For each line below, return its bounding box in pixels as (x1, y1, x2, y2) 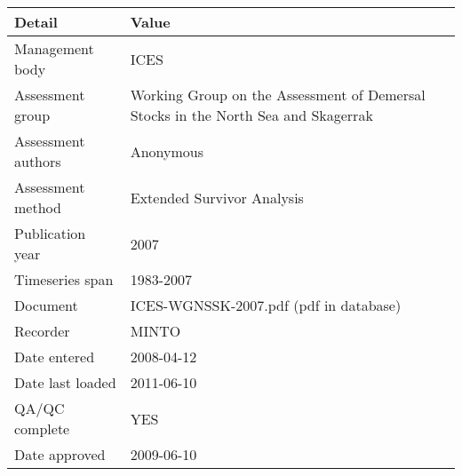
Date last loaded (14, 372, 116, 393)
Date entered (14, 346, 95, 367)
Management (14, 38, 94, 59)
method (14, 197, 61, 218)
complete (14, 418, 70, 439)
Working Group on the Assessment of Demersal (130, 84, 426, 105)
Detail (14, 12, 58, 32)
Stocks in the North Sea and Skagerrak (130, 105, 373, 125)
